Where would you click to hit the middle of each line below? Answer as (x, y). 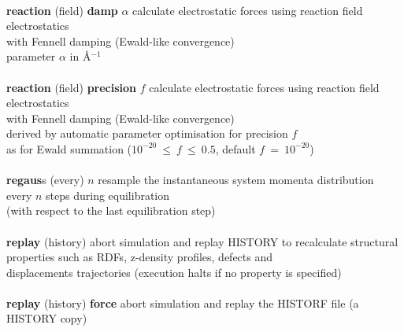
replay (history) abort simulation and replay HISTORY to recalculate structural (202, 241)
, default (235, 148)
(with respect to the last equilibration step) (111, 210)
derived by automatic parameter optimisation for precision (147, 133)
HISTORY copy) (47, 318)
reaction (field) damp (62, 10)
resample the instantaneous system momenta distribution (236, 180)
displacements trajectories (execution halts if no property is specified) (174, 272)
